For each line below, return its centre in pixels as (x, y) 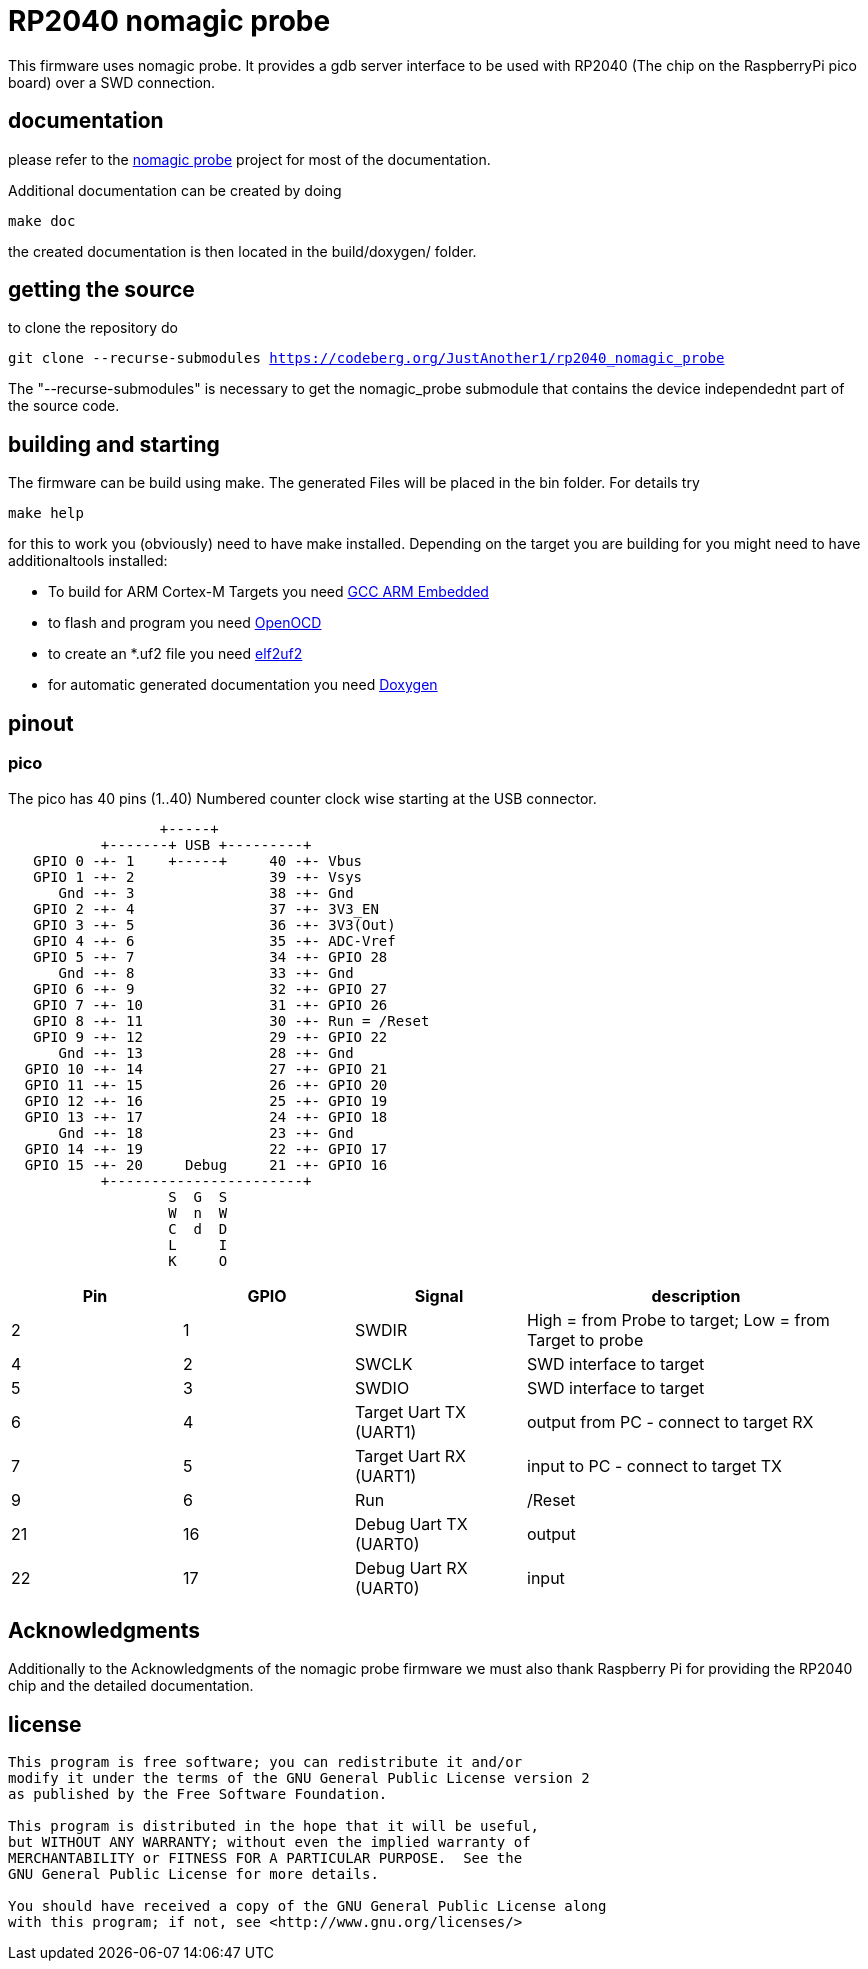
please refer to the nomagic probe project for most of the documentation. (249, 159)
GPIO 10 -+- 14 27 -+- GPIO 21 (206, 1068)
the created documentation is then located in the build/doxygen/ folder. (242, 251)
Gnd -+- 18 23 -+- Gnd (206, 1132)
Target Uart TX (410, 1411)
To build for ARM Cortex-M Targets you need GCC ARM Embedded (268, 592)
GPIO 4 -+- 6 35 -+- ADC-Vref (214, 940)
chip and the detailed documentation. (131, 1686)
